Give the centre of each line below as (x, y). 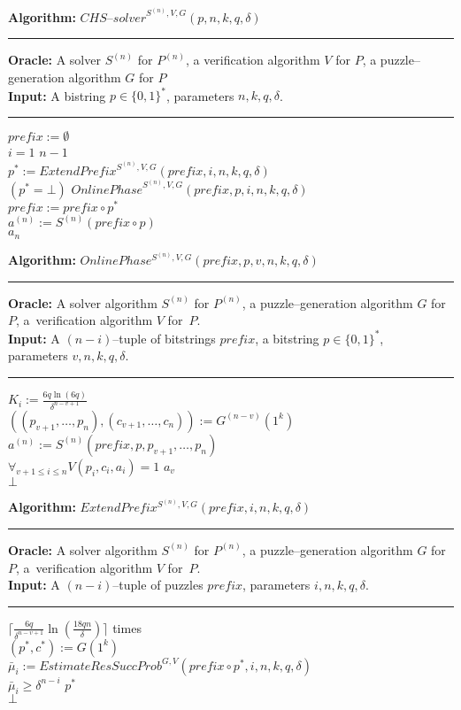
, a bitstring (287, 338)
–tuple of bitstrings (164, 338)
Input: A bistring (57, 95)
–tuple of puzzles (158, 585)
